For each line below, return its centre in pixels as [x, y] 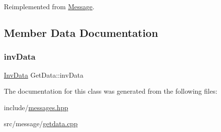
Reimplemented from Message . [49, 6]
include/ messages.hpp [36, 107]
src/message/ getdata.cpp [41, 124]
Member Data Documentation [81, 32]
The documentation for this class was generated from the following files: [111, 91]
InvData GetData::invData [44, 74]
